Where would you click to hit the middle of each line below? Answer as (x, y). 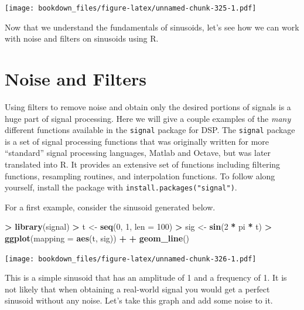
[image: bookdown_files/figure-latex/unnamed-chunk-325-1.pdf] (131, 8)
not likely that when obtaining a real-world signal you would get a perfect (137, 289)
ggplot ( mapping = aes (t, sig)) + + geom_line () (97, 238)
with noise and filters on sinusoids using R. (82, 38)
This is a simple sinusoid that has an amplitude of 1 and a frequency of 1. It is (146, 277)
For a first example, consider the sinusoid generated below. (110, 207)
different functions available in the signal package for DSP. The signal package (150, 130)
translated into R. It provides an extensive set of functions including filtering (143, 164)
